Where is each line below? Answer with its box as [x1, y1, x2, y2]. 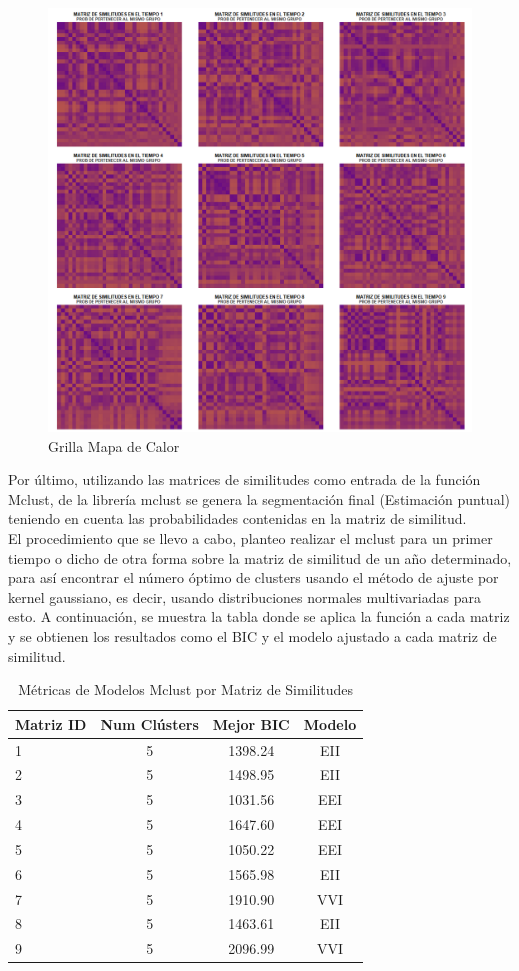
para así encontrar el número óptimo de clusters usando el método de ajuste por [8, 567, 499, 588]
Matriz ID [15, 713, 87, 734]
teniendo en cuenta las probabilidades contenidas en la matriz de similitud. [8, 508, 467, 529]
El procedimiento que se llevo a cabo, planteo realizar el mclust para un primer [8, 527, 493, 548]
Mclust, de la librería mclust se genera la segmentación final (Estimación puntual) [8, 488, 510, 509]
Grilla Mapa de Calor [48, 435, 180, 456]
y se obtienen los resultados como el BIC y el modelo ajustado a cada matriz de [8, 625, 497, 646]
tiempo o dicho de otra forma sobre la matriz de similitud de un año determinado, [8, 547, 512, 568]
